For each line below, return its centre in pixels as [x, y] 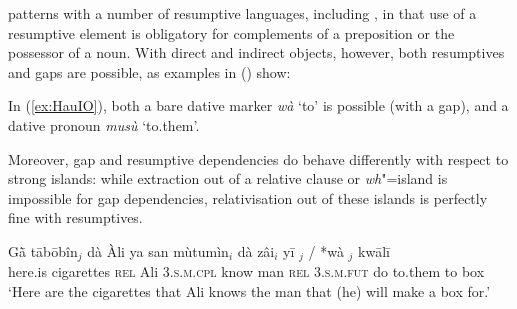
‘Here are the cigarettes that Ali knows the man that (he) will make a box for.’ [249, 290]
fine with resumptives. [75, 217]
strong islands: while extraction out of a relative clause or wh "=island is [228, 178]
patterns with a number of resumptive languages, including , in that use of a [242, 13]
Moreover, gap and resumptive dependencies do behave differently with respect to [258, 158]
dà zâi [256, 250]
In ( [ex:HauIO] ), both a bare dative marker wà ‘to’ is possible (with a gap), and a [258, 105]
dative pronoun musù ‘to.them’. [104, 124]
